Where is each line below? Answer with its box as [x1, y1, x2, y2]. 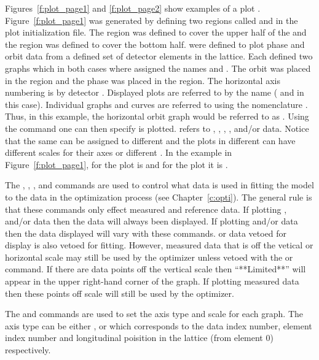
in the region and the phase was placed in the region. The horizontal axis [5, 74, 280, 86]
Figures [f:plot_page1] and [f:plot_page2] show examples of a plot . [5, 2, 261, 14]
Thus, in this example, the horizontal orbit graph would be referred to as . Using [5, 110, 309, 123]
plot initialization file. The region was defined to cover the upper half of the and [5, 26, 307, 39]
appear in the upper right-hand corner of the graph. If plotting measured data [5, 275, 299, 288]
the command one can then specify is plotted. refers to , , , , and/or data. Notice [5, 121, 309, 134]
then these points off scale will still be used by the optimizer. [5, 286, 234, 299]
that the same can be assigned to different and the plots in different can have [5, 134, 296, 147]
